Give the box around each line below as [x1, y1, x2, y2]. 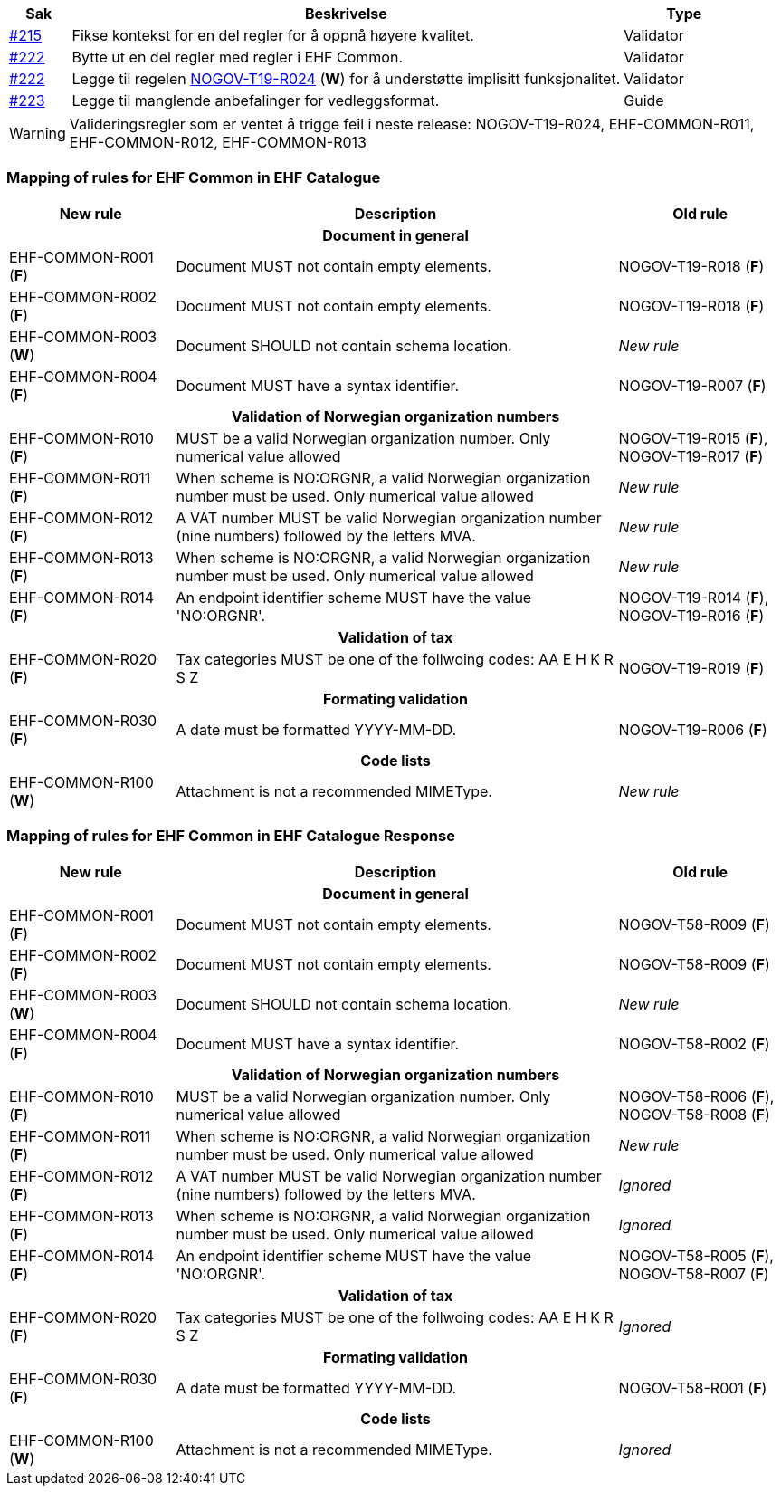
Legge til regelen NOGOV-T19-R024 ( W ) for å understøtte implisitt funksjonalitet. [71, 70, 621, 88]
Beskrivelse [304, 5, 387, 23]
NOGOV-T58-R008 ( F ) [618, 1105, 770, 1124]
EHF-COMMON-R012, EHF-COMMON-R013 [69, 133, 367, 151]
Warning [9, 124, 66, 142]
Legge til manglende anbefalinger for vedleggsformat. [71, 91, 440, 110]
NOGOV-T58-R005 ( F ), [618, 1246, 774, 1265]
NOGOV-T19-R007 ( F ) [618, 376, 767, 395]
